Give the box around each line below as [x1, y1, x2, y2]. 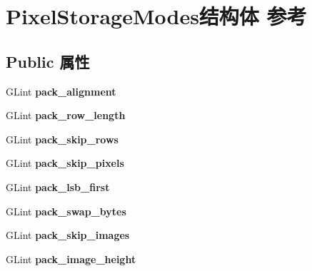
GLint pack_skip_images [6, 227, 130, 242]
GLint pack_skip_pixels [6, 155, 124, 170]
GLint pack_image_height [6, 251, 136, 266]
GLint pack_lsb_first [6, 179, 110, 194]
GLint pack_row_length [6, 108, 126, 123]
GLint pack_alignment [6, 83, 116, 98]
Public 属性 [6, 50, 90, 72]
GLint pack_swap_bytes [6, 203, 126, 218]
